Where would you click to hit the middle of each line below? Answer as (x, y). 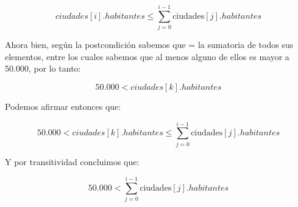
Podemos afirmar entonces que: (63, 106)
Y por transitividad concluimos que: (72, 161)
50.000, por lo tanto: (43, 68)
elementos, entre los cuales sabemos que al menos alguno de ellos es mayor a (147, 56)
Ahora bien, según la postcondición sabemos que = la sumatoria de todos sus (149, 45)
